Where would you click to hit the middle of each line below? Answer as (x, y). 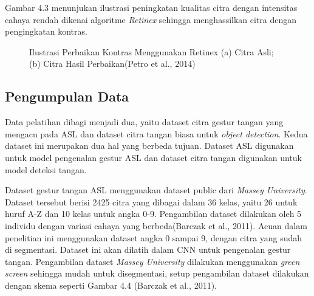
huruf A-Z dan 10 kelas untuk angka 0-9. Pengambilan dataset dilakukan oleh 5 (153, 214)
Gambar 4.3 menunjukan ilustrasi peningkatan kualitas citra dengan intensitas (151, 7)
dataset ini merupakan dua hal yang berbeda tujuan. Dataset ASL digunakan (149, 146)
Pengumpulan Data (67, 96)
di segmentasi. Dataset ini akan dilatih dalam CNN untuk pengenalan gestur (148, 250)
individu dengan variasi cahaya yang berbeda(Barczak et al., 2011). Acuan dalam (156, 225)
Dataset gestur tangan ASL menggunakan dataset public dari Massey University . (156, 190)
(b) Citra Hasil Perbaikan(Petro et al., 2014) (112, 64)
